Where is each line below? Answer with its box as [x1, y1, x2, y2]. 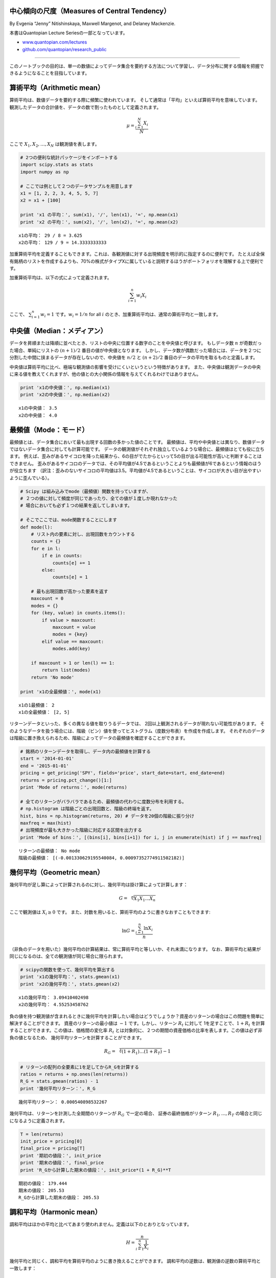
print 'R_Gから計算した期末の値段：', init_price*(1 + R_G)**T [20, 1167, 171, 1173]
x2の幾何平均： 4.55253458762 [18, 1002, 89, 1008]
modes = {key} [52, 631, 88, 637]
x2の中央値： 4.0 [18, 412, 57, 418]
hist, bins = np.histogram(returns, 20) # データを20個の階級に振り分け [20, 813, 195, 819]
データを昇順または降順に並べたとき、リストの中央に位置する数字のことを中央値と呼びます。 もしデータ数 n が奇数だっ [9, 340, 262, 346]
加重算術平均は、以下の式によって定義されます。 [9, 275, 112, 281]
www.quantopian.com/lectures [22, 39, 87, 45]
